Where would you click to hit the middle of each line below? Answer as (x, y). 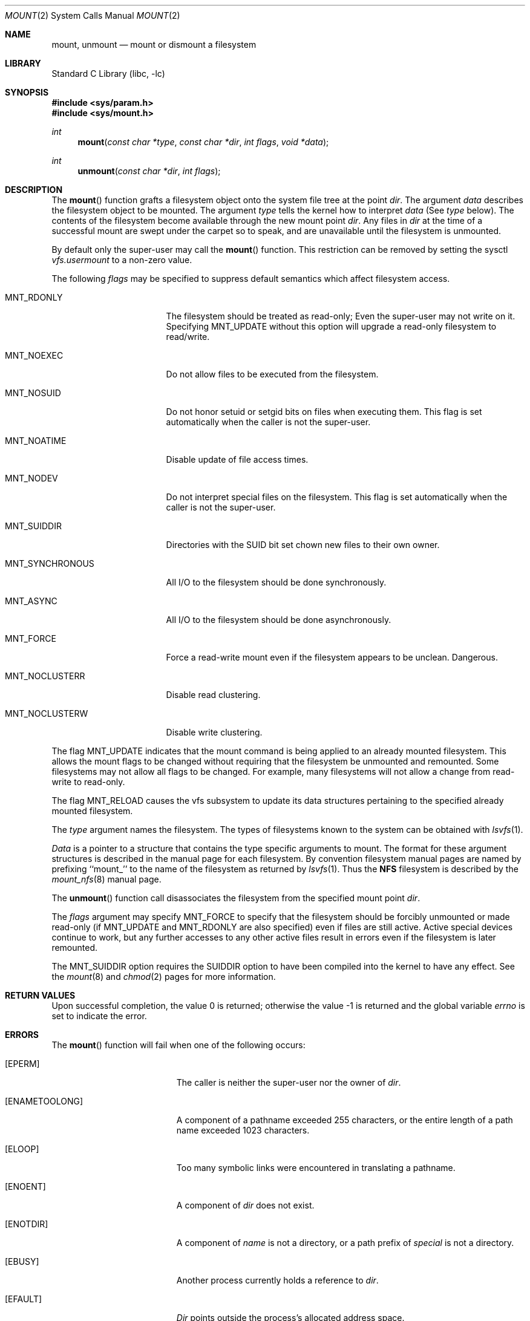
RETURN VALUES (40, 995)
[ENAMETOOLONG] (44, 1101)
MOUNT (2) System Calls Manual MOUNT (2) (93, 15)
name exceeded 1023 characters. (243, 1130)
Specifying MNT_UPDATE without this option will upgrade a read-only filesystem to (331, 326)
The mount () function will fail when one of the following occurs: (178, 1045)
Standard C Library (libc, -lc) (108, 73)
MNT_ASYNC (31, 601)
